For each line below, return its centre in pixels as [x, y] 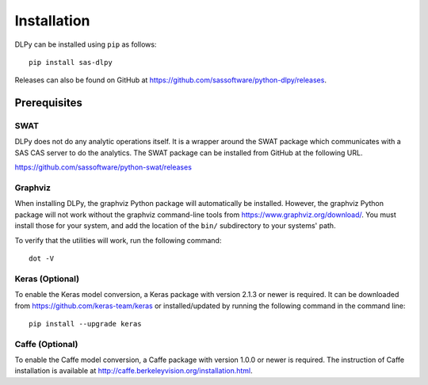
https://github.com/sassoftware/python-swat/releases [103, 167]
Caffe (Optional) [46, 344]
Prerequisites [48, 103]
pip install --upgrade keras [85, 324]
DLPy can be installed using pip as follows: [86, 44]
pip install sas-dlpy [71, 62]
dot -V [42, 258]
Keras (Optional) [47, 279]
